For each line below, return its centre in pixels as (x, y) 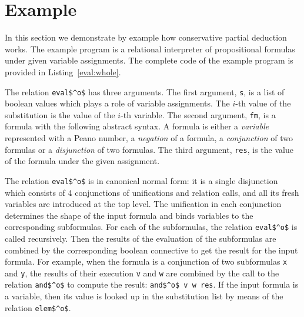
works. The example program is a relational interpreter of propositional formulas (150, 49)
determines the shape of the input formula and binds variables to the (129, 215)
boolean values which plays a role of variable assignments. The (117, 103)
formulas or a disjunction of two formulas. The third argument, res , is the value (149, 149)
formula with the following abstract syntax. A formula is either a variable (137, 126)
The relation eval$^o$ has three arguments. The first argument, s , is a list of (145, 91)
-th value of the (263, 103)
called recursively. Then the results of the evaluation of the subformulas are (141, 238)
